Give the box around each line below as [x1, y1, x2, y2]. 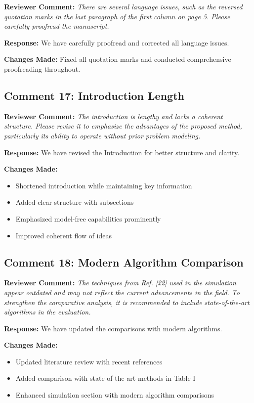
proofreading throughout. [4, 63, 81, 74]
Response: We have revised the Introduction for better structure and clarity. [4, 147, 240, 157]
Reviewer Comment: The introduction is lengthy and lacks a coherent [4, 111, 223, 121]
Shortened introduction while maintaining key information [15, 180, 192, 190]
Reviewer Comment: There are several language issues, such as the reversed [4, 1, 243, 11]
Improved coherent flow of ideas [15, 230, 112, 240]
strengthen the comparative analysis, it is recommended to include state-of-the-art [4, 297, 250, 307]
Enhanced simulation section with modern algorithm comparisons [15, 390, 214, 400]
